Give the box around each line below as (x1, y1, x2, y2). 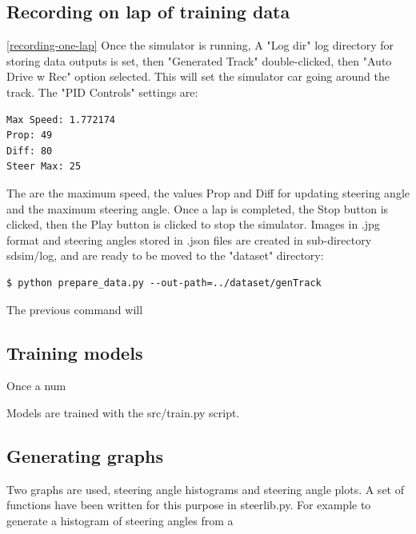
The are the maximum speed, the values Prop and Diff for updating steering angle (6, 184, 410, 201)
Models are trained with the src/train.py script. (6, 404, 240, 420)
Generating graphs (6, 443, 163, 468)
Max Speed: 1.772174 (6, 114, 116, 126)
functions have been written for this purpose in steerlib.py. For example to (6, 496, 371, 513)
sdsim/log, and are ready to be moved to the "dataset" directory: (6, 247, 324, 264)
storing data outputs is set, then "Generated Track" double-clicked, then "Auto (6, 52, 392, 69)
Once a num (6, 377, 66, 394)
